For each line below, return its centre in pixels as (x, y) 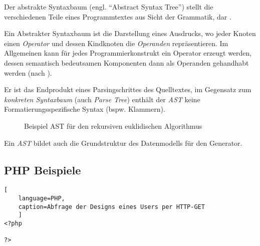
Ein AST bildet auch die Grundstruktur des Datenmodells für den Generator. (123, 143)
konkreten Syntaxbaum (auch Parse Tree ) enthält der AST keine (102, 99)
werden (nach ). (28, 72)
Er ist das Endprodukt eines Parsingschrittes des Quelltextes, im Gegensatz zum (128, 89)
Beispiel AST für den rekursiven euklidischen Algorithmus (113, 126)
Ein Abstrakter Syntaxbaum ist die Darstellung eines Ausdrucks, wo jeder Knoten (130, 33)
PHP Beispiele (43, 170)
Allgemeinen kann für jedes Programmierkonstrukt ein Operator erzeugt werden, (128, 53)
